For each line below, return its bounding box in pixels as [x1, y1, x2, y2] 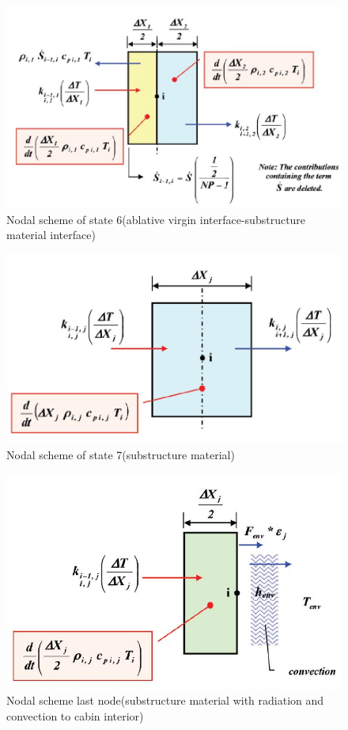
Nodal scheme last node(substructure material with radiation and [6, 692, 324, 709]
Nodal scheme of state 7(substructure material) [6, 446, 235, 462]
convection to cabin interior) [6, 707, 144, 724]
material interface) [6, 226, 96, 243]
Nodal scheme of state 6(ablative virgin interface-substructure [6, 211, 306, 227]
